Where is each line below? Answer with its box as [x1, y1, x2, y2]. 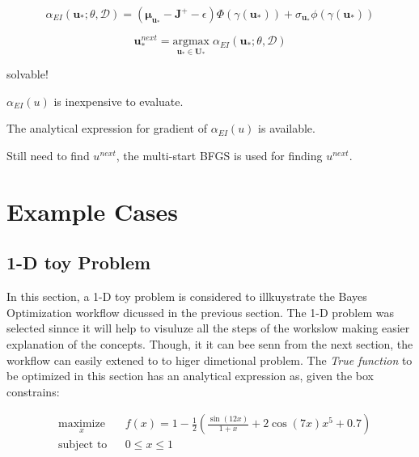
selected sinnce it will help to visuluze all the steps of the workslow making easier [6, 319, 410, 336]
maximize [58, 418, 105, 430]
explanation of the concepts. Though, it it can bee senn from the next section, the [6, 336, 413, 353]
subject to [58, 439, 108, 451]
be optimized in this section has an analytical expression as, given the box [6, 367, 374, 384]
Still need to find [6, 147, 90, 164]
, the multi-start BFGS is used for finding [116, 147, 323, 164]
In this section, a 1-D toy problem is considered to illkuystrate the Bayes [6, 288, 367, 305]
